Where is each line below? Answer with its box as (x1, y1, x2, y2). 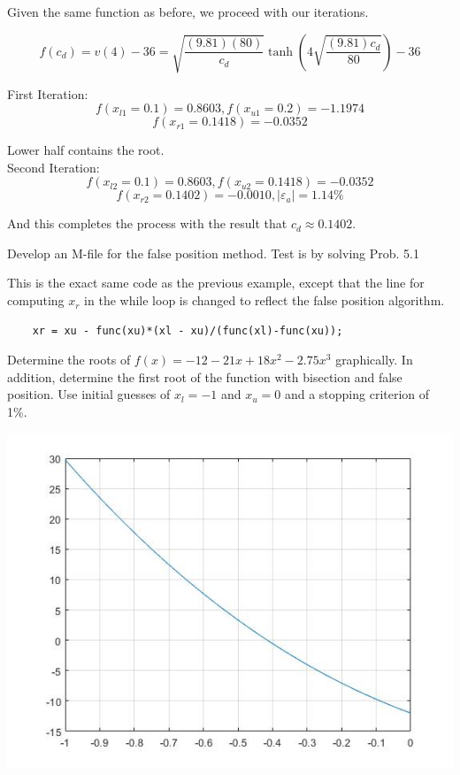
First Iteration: (7, 84, 88, 103)
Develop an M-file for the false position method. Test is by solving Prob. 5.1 (7, 243, 419, 262)
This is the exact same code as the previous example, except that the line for (7, 273, 425, 292)
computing (7, 291, 65, 310)
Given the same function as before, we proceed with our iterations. (7, 3, 369, 20)
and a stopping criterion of (284, 385, 430, 403)
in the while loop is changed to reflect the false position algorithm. (84, 291, 445, 310)
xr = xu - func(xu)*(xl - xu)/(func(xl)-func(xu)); (32, 324, 343, 337)
